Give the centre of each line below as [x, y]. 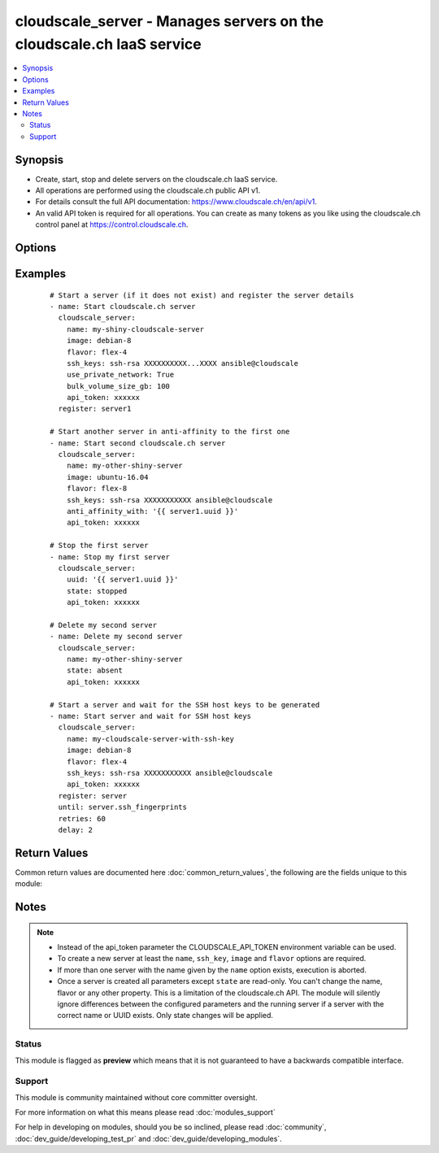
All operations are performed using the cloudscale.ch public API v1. [148, 190]
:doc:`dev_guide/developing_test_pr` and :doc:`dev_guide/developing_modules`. [148, 1138]
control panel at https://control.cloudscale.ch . [112, 224]
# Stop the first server [99, 546]
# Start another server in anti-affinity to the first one [170, 432]
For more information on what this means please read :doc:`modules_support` [145, 1112]
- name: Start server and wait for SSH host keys [151, 716]
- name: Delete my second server [116, 637]
